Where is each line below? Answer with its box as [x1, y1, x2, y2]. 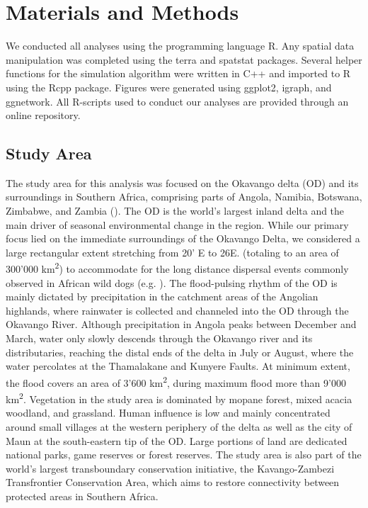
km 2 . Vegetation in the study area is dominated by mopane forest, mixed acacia [6, 390, 352, 406]
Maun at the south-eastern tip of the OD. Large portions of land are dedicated [6, 433, 347, 448]
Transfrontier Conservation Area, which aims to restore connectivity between [6, 475, 340, 490]
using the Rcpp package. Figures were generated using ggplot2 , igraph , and [6, 79, 332, 94]
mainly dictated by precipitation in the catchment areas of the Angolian [6, 289, 318, 304]
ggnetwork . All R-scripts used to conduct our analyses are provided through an [6, 94, 349, 108]
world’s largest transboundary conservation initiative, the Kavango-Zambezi [6, 461, 335, 475]
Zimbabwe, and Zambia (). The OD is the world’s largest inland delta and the [6, 203, 345, 218]
